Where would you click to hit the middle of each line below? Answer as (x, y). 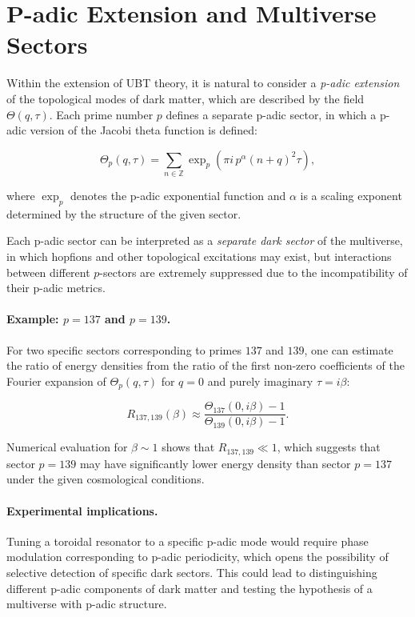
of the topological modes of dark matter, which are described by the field (186, 98)
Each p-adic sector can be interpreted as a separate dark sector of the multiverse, (205, 240)
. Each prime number (101, 114)
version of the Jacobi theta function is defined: (144, 130)
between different (48, 272)
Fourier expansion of (56, 381)
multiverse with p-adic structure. (87, 604)
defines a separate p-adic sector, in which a (271, 114)
